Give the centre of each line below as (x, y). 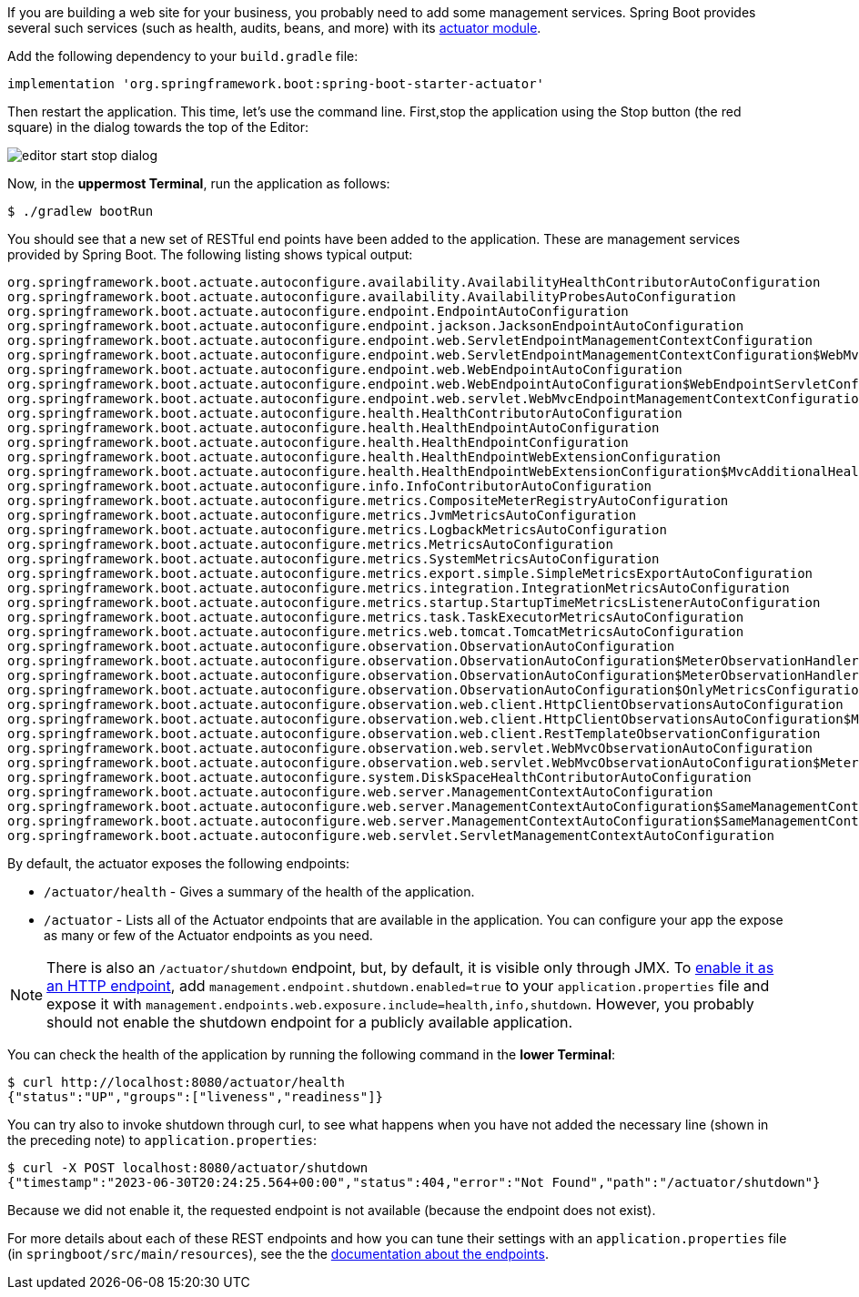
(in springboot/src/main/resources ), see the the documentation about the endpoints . (278, 1254)
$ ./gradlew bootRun (81, 211)
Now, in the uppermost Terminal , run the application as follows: (199, 183)
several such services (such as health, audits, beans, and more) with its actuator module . (274, 28)
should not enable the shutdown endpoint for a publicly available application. (310, 1022)
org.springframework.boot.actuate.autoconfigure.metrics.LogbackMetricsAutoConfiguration (337, 530)
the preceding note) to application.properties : (162, 1140)
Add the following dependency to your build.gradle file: (183, 56)
